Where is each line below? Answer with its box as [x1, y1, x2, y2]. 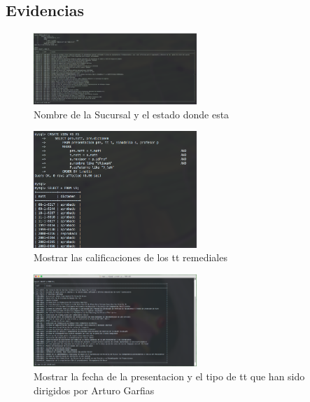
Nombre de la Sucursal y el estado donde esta [34, 106, 230, 121]
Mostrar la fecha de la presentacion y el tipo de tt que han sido [34, 368, 305, 383]
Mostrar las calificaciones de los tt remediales [34, 250, 227, 265]
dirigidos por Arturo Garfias [34, 382, 155, 397]
